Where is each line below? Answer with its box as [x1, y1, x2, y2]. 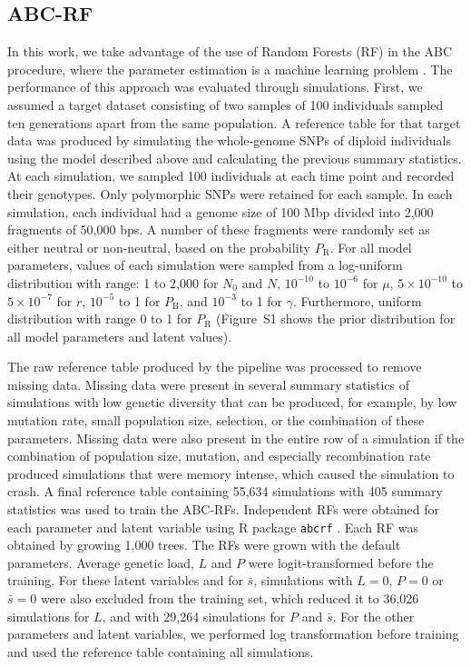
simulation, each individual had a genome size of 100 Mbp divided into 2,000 [7, 202, 434, 221]
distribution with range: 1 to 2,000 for [7, 273, 219, 292]
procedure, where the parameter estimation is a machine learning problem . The [7, 59, 453, 78]
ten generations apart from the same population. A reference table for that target [7, 113, 461, 132]
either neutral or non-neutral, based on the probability [7, 237, 310, 256]
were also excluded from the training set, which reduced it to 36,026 [40, 589, 419, 608]
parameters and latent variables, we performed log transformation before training [7, 624, 459, 643]
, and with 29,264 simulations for [102, 606, 286, 625]
